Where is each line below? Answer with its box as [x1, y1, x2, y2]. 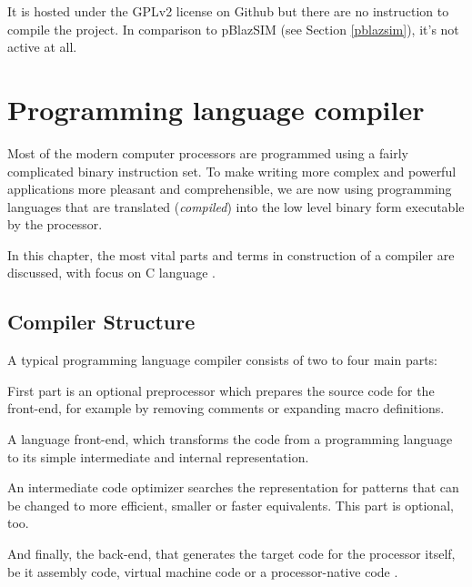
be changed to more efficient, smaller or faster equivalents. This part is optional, [7, 495, 454, 514]
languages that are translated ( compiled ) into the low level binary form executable [7, 197, 465, 216]
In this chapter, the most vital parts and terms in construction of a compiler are [7, 245, 455, 264]
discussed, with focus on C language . [7, 263, 216, 282]
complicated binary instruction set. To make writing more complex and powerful [7, 161, 457, 180]
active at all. [7, 37, 77, 56]
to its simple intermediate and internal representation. [7, 447, 309, 466]
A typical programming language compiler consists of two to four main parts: [7, 350, 438, 369]
